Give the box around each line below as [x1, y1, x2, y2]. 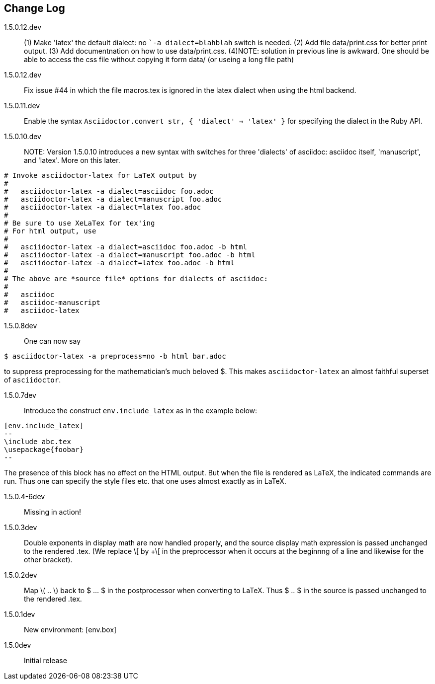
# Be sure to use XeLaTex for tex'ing [4, 219, 155, 228]
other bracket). [24, 555, 73, 564]
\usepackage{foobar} [4, 446, 84, 454]
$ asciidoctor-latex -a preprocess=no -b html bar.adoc [4, 352, 226, 361]
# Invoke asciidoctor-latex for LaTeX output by [4, 171, 197, 180]
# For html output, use [4, 227, 96, 235]
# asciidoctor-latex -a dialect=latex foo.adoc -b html [4, 259, 235, 267]
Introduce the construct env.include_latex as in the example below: [24, 406, 258, 415]
